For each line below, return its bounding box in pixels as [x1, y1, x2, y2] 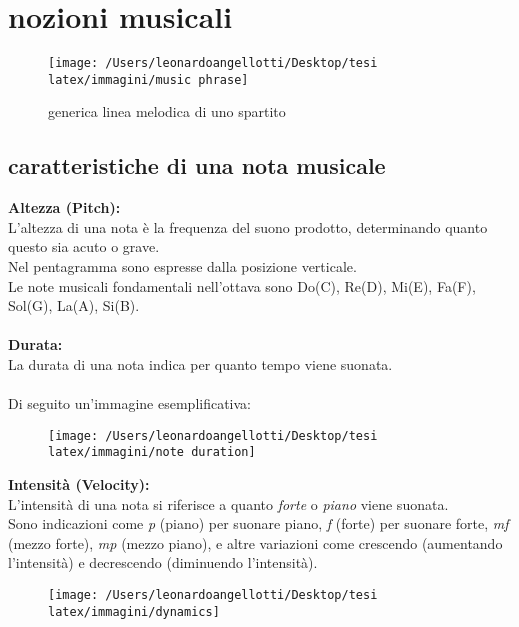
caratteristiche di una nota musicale [8, 150, 386, 181]
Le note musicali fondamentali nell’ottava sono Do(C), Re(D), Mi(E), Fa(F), [8, 275, 476, 296]
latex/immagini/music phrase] [48, 72, 249, 87]
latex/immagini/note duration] [48, 445, 256, 460]
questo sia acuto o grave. [8, 236, 160, 257]
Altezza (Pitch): [8, 197, 121, 218]
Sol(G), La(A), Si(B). [8, 295, 140, 316]
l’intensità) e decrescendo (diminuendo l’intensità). [8, 552, 318, 573]
